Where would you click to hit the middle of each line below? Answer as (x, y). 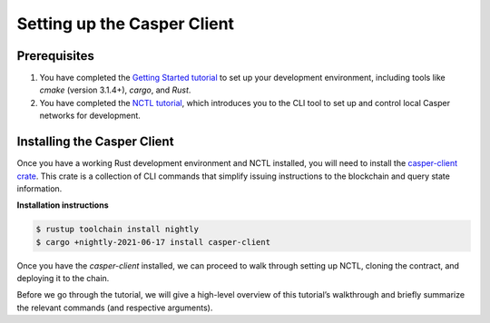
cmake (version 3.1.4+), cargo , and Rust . (115, 90)
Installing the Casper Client (95, 142)
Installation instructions (63, 205)
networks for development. (90, 116)
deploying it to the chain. (63, 279)
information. (39, 188)
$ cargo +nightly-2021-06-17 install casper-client (153, 242)
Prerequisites (55, 56)
